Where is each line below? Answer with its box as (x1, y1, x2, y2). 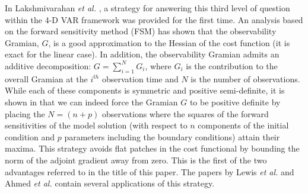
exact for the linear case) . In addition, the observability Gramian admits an (5, 48, 280, 60)
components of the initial (198, 119, 289, 131)
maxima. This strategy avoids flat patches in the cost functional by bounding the (5, 142, 300, 155)
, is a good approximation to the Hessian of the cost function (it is (48, 36, 290, 49)
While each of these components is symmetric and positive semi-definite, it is (5, 84, 285, 96)
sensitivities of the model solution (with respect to (5, 119, 188, 131)
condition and (5, 130, 55, 143)
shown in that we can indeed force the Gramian (5, 95, 178, 108)
